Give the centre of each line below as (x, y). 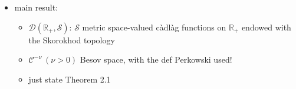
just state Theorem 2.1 (70, 79)
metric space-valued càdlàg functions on (154, 27)
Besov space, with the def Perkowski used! (156, 59)
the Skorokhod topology (72, 40)
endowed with (266, 27)
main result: (36, 7)
